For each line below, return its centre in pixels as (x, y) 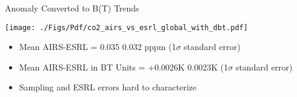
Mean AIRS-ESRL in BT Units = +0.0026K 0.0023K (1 (124, 67)
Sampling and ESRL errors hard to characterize (108, 87)
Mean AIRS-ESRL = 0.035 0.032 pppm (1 (98, 47)
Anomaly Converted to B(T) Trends (72, 8)
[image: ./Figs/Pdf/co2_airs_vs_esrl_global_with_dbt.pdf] (126, 27)
